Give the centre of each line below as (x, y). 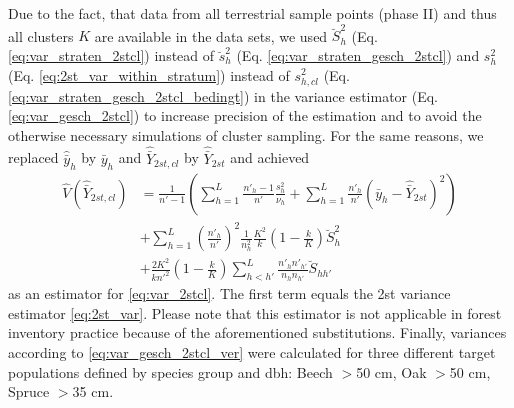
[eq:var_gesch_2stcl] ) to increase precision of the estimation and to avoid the (245, 115)
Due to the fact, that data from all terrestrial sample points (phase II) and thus (252, 13)
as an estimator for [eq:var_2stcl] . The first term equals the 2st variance (229, 293)
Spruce (29, 391)
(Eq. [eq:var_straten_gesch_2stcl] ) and (358, 54)
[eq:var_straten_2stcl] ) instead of (111, 54)
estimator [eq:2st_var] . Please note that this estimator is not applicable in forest (255, 312)
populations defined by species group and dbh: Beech (170, 371)
